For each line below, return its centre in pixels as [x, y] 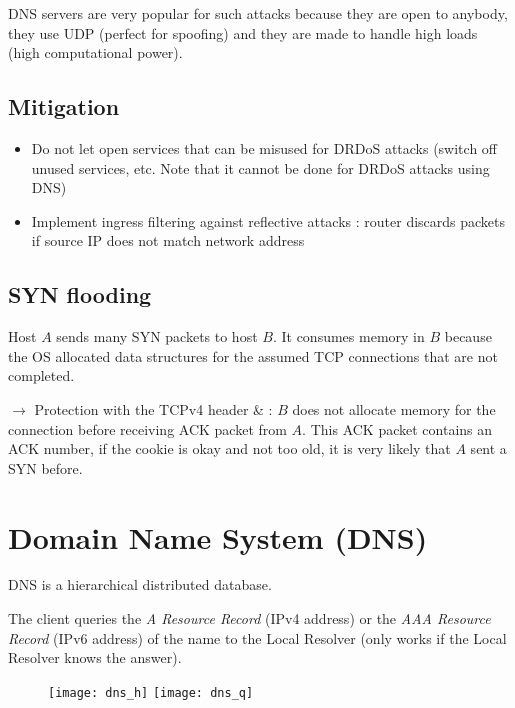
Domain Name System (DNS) [218, 536]
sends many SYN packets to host [157, 336]
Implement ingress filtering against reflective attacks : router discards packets [268, 220]
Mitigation [64, 106]
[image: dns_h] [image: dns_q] [151, 692]
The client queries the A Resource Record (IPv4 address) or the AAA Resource [249, 618]
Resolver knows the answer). [95, 657]
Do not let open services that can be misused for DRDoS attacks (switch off [264, 147]
